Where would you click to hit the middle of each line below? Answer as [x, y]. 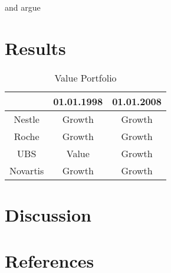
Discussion [48, 214]
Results [35, 48]
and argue [23, 7]
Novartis [27, 170]
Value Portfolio [85, 77]
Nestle [27, 119]
